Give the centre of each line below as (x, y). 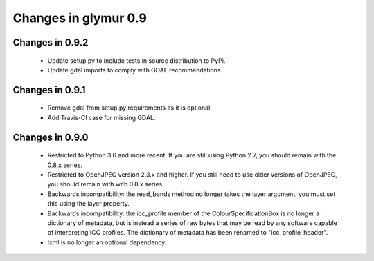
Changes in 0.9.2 (51, 42)
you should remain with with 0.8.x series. (106, 184)
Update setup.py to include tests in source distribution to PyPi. (136, 60)
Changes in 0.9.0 (51, 137)
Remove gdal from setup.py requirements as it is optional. (130, 108)
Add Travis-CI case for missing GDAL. (101, 117)
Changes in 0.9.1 (49, 90)
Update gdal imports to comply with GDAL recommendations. (135, 70)
